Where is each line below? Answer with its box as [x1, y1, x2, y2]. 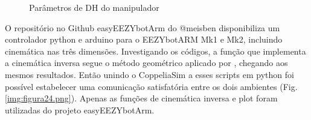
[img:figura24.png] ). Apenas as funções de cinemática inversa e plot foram [5, 92, 278, 104]
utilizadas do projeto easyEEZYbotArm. [5, 103, 155, 116]
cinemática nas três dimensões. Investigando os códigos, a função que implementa [5, 44, 306, 57]
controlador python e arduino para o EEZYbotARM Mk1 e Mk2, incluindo [5, 33, 283, 46]
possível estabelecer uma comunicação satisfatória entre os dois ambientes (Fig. [5, 80, 298, 92]
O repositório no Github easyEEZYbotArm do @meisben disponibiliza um [5, 21, 280, 34]
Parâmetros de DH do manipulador [29, 1, 159, 13]
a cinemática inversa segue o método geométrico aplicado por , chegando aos [5, 56, 288, 69]
